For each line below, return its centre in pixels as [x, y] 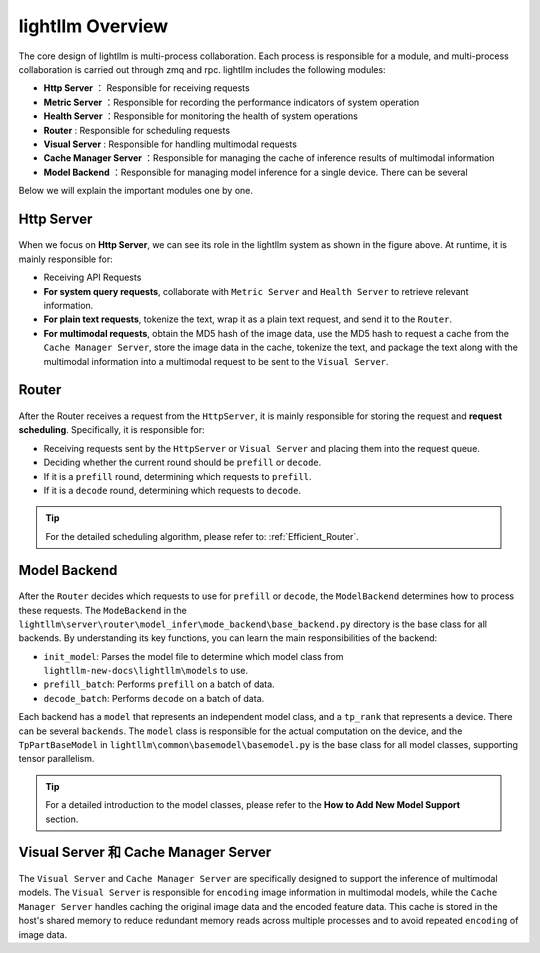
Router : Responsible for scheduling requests [136, 130]
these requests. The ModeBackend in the [102, 610]
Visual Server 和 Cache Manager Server [145, 852]
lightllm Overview [93, 26]
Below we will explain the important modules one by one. [136, 191]
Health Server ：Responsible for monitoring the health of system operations [201, 116]
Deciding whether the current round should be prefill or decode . [182, 462]
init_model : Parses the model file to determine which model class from [193, 656]
